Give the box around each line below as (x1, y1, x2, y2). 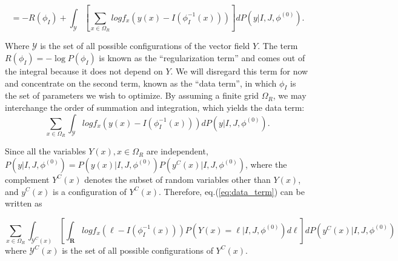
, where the (245, 157, 287, 170)
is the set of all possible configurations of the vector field (40, 39, 250, 52)
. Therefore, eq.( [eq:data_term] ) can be (159, 185, 305, 197)
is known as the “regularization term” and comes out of (99, 51, 305, 64)
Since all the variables (5, 145, 86, 157)
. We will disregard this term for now (170, 65, 308, 78)
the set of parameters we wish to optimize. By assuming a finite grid (5, 89, 259, 102)
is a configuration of (53, 185, 127, 197)
